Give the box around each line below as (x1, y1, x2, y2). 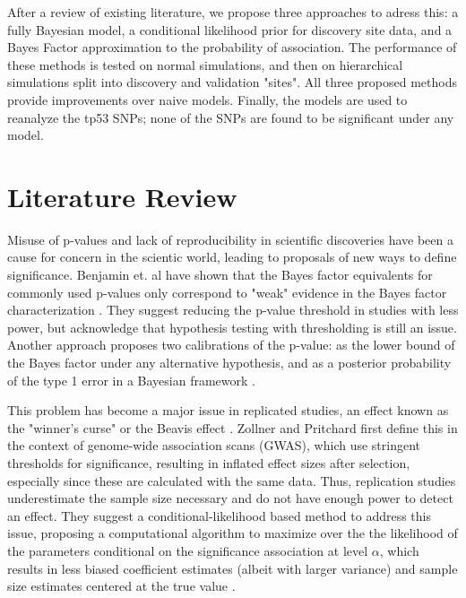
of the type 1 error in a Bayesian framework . (7, 370, 255, 389)
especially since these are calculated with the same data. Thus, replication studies (7, 471, 456, 490)
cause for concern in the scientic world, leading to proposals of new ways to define (7, 247, 457, 266)
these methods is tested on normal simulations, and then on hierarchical (7, 55, 403, 74)
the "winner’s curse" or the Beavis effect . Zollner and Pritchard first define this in (7, 418, 458, 437)
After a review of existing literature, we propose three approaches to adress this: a (7, 3, 459, 21)
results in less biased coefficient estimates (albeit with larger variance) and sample (7, 559, 458, 577)
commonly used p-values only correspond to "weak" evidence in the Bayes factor (7, 282, 447, 301)
